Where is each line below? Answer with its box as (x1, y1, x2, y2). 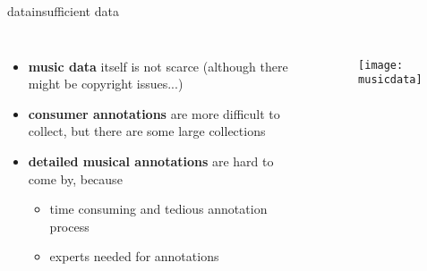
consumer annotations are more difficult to (28, 104, 280, 123)
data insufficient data (7, 2, 119, 20)
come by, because (28, 169, 123, 188)
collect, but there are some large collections (28, 122, 266, 140)
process (49, 216, 90, 235)
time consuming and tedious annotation (49, 199, 268, 218)
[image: (358, 58, 404, 72)
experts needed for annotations (49, 247, 219, 266)
